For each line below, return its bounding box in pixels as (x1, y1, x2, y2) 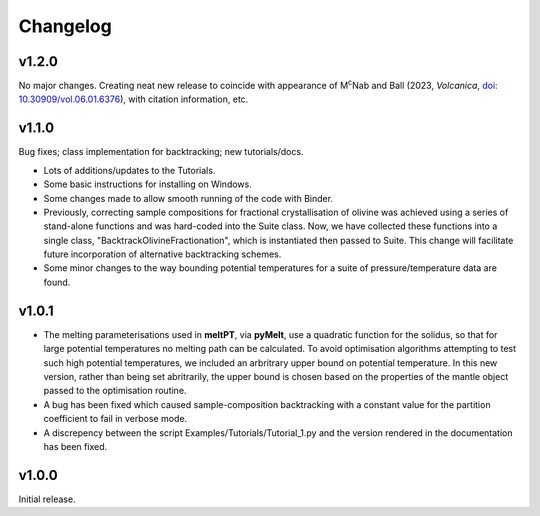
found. (43, 276, 71, 288)
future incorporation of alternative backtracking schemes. (43, 248, 282, 260)
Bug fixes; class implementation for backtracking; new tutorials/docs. (18, 146, 304, 158)
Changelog (18, 15, 112, 37)
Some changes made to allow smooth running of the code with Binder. (43, 192, 334, 204)
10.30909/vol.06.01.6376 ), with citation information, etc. (18, 93, 249, 105)
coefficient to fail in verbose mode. (43, 413, 188, 425)
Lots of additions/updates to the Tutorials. (43, 164, 216, 176)
